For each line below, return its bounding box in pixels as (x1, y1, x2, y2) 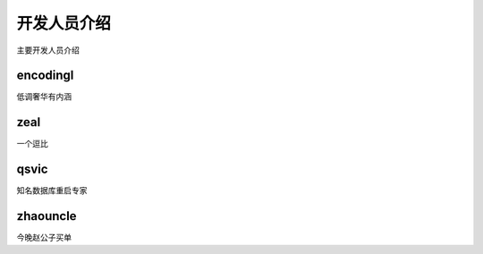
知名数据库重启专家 (16, 185, 88, 196)
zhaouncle (16, 208, 77, 224)
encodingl (16, 68, 74, 83)
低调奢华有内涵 (16, 91, 72, 102)
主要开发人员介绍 (16, 45, 80, 55)
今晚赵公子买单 (16, 233, 72, 243)
